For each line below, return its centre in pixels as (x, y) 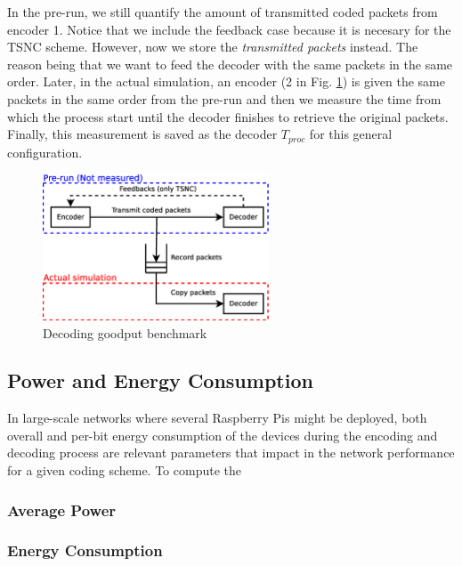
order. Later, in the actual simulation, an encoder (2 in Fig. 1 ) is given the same (226, 81)
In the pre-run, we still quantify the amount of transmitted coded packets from (223, 12)
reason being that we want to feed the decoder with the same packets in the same (230, 64)
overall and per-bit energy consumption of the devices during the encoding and (223, 435)
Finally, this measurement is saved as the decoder (142, 134)
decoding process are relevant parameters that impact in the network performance (231, 453)
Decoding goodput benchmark (125, 332)
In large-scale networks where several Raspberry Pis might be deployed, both (217, 418)
